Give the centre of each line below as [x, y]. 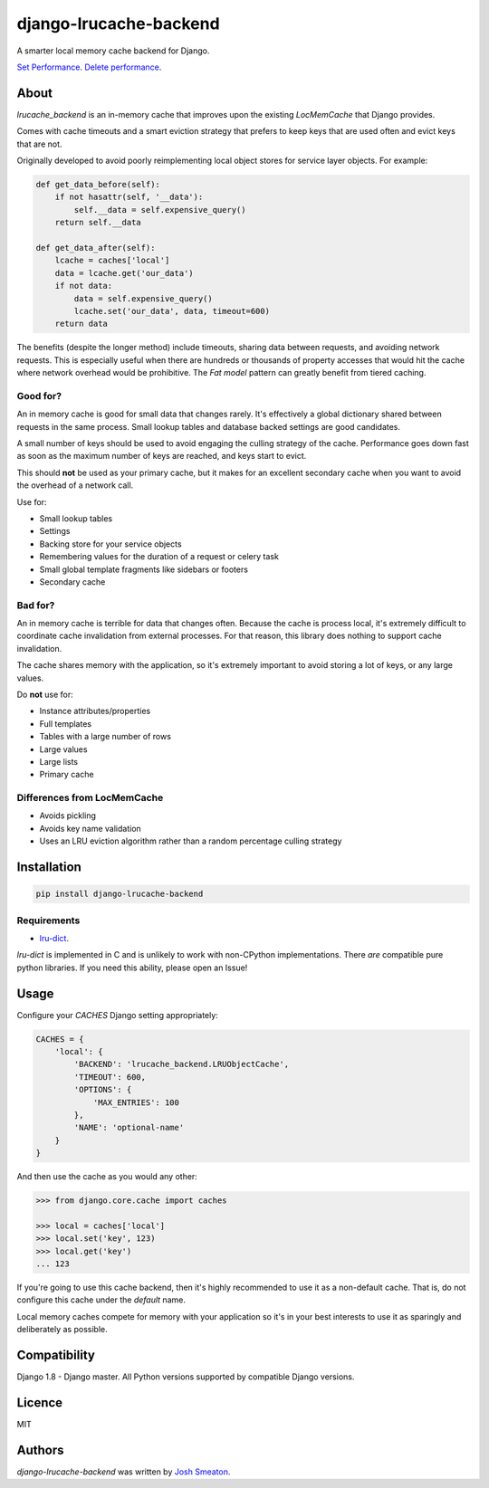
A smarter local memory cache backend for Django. [113, 51]
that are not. [39, 144]
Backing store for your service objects [110, 544]
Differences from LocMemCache [90, 798]
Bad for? [36, 605]
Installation [49, 868]
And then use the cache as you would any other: [107, 1177]
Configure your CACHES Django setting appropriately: [118, 1015]
